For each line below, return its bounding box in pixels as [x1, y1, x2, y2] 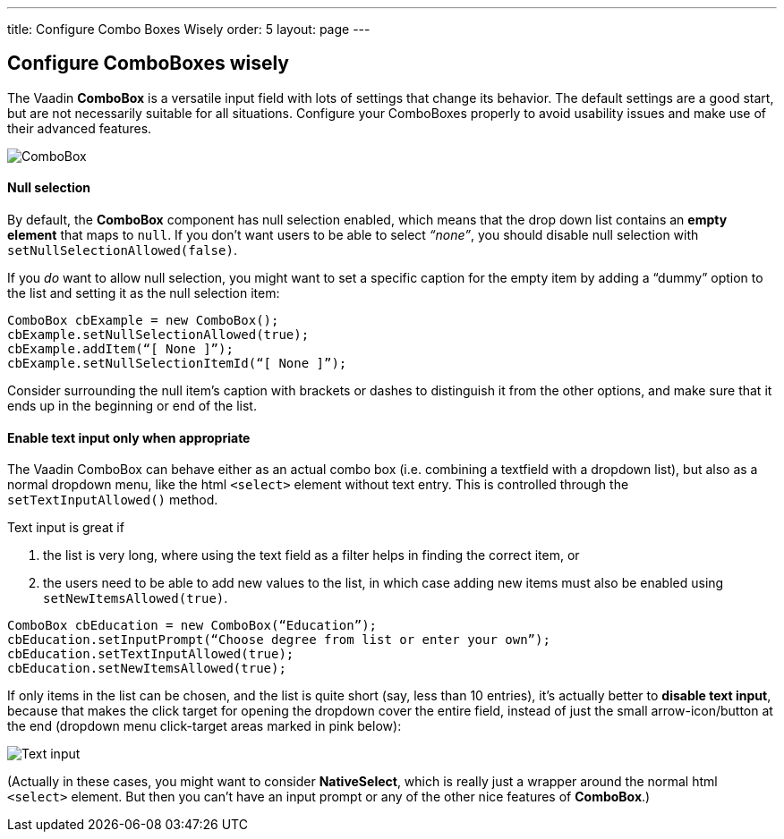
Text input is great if [7, 520, 124, 536]
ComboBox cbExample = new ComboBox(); [7, 313, 279, 328]
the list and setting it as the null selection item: [7, 285, 280, 301]
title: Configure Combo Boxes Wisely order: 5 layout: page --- [7, 21, 371, 37]
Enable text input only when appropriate [7, 429, 251, 445]
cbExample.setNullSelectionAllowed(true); [7, 327, 310, 343]
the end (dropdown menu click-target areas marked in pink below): [7, 718, 402, 734]
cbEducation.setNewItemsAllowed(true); [7, 661, 286, 676]
